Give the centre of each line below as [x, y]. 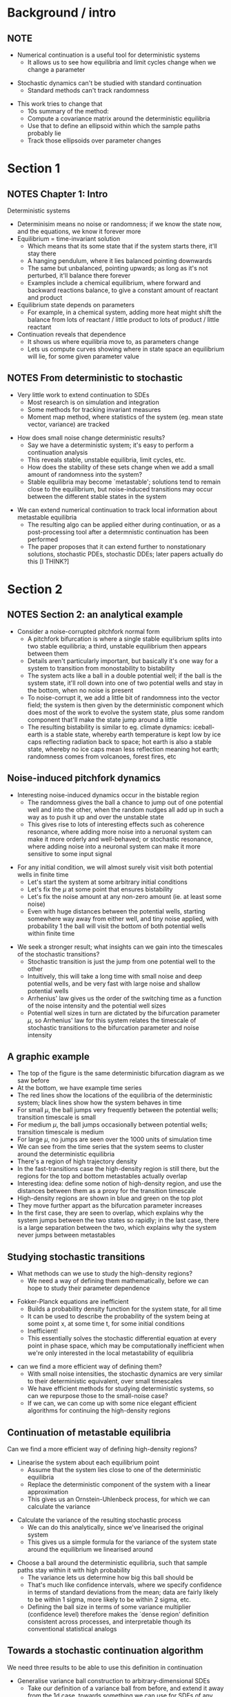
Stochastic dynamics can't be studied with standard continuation [109, 83]
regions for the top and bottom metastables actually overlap [102, 1176]
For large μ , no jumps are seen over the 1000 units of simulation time [114, 1139]
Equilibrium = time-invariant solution [69, 239]
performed [43, 539]
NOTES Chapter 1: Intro [58, 194]
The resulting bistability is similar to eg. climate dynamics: [109, 727]
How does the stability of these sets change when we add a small [121, 467]
